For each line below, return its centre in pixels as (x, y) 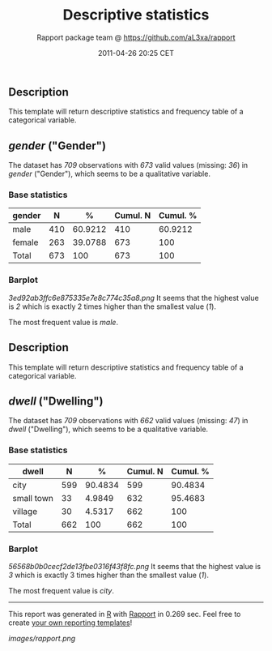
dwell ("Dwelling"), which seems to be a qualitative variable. (108, 429)
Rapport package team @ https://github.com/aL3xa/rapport (136, 37)
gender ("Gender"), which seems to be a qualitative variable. (109, 174)
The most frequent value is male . (64, 322)
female (25, 242)
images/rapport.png (42, 638)
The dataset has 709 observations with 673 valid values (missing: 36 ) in (128, 165)
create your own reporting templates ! (70, 623)
